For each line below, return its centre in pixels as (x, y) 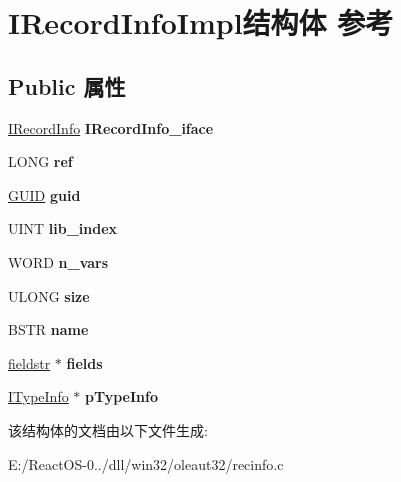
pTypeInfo (122, 396)
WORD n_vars (58, 261)
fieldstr (29, 362)
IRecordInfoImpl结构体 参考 (201, 22)
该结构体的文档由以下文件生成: (108, 429)
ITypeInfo (38, 396)
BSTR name (48, 329)
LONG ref (40, 161)
